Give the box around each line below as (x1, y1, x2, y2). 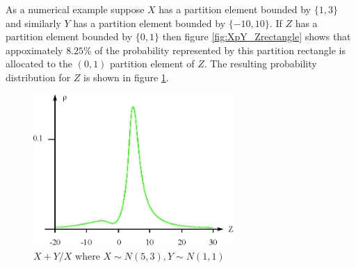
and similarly (6, 15, 61, 30)
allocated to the (6, 56, 73, 71)
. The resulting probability (204, 56, 317, 71)
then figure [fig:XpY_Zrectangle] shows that (162, 29, 351, 44)
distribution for (6, 69, 71, 84)
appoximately (6, 42, 63, 57)
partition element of (110, 56, 195, 71)
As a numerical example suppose (6, 2, 145, 16)
